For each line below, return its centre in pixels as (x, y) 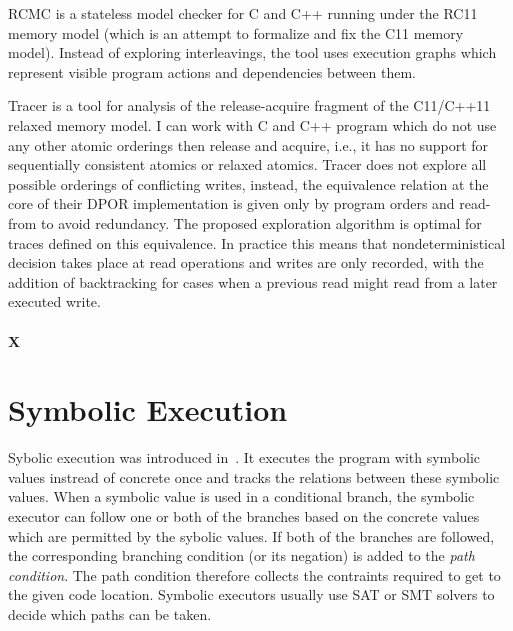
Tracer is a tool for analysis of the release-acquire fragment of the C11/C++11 (249, 105)
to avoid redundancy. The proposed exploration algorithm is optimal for (261, 222)
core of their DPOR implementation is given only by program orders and (231, 203)
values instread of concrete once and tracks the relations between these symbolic (254, 476)
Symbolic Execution (148, 409)
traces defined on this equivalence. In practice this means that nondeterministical (257, 242)
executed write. (54, 301)
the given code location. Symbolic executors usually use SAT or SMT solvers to (251, 594)
